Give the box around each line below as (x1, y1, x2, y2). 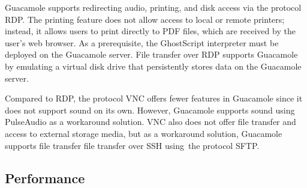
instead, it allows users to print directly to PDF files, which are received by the (5, 25, 296, 37)
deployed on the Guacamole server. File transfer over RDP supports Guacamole (5, 48, 298, 61)
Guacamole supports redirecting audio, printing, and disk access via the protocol (5, 1, 302, 13)
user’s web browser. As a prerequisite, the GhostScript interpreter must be (5, 36, 279, 49)
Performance (5, 168, 85, 187)
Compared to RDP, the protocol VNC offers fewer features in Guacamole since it (5, 92, 303, 105)
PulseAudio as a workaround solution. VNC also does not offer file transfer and (5, 115, 296, 128)
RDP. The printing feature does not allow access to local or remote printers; (5, 13, 285, 25)
